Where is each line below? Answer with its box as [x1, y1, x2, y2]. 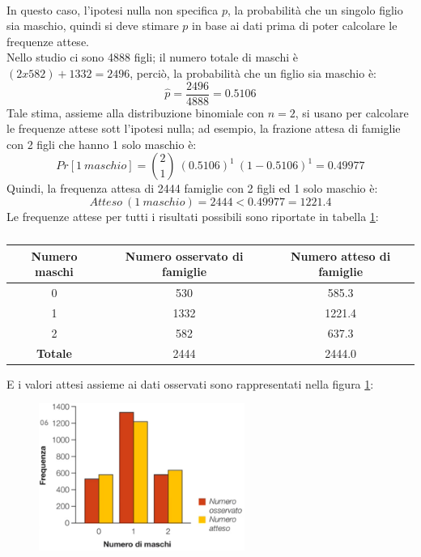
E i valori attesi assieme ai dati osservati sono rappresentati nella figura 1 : [6, 375, 374, 392]
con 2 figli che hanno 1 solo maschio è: [6, 135, 197, 152]
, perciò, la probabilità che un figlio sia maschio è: [130, 64, 377, 81]
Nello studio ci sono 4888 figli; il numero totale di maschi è [6, 49, 298, 66]
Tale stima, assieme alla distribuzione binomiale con [6, 104, 265, 121]
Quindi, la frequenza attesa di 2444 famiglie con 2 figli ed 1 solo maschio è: [6, 180, 378, 197]
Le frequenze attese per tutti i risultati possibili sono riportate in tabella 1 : [6, 208, 379, 224]
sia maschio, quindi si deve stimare [6, 17, 179, 34]
